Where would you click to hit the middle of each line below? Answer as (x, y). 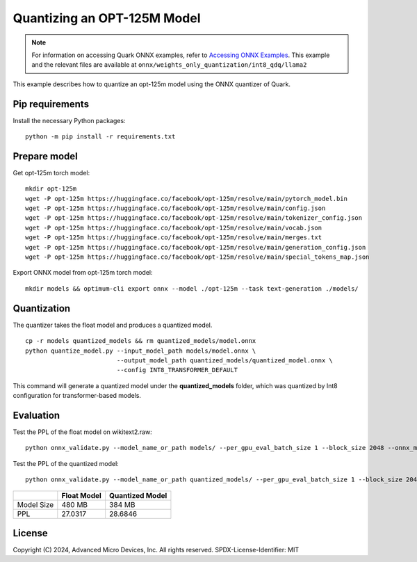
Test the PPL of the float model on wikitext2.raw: (82, 432)
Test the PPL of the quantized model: (66, 463)
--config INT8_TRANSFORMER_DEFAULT (177, 370)
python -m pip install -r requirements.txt (100, 137)
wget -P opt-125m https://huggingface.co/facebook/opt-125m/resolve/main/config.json (175, 208)
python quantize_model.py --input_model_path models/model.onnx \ (141, 351)
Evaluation (36, 415)
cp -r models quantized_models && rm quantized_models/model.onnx (141, 341)
